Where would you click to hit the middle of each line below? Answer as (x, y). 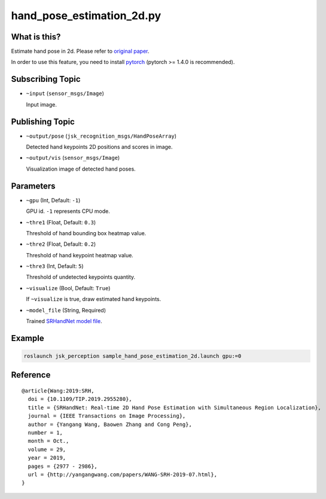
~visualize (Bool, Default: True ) (68, 288)
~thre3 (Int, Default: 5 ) (55, 266)
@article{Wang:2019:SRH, (58, 391)
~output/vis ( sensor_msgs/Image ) (73, 158)
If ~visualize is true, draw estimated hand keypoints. (94, 299)
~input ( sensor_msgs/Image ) (65, 93)
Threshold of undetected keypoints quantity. (81, 277)
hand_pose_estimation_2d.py (86, 16)
